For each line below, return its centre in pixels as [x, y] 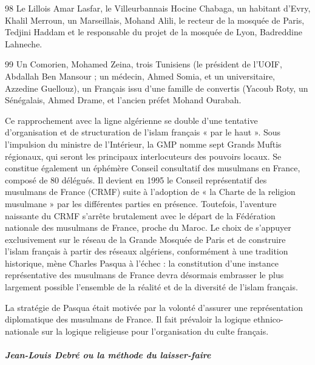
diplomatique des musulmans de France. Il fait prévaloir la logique [128, 319]
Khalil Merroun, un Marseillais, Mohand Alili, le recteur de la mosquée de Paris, [155, 20]
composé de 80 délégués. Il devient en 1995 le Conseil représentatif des [136, 179]
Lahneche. [24, 43]
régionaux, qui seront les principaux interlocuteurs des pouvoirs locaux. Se [143, 156]
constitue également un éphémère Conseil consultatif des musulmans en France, [153, 168]
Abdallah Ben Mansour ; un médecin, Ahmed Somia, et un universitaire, [140, 76]
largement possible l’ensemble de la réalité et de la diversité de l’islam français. [151, 287]
